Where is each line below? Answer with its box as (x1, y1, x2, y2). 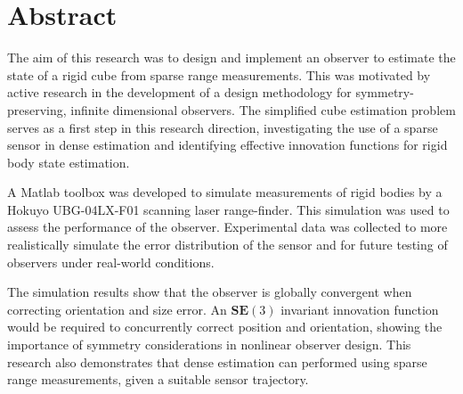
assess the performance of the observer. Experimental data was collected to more (7, 218, 448, 236)
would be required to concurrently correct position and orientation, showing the (7, 317, 443, 336)
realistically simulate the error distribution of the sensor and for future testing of (7, 235, 448, 254)
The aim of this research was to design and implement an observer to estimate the (7, 48, 456, 67)
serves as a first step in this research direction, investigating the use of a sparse (7, 118, 438, 136)
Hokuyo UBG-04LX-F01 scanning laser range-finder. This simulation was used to (7, 200, 450, 218)
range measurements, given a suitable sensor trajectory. (7, 370, 309, 389)
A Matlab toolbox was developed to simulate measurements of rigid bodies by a (7, 183, 443, 201)
